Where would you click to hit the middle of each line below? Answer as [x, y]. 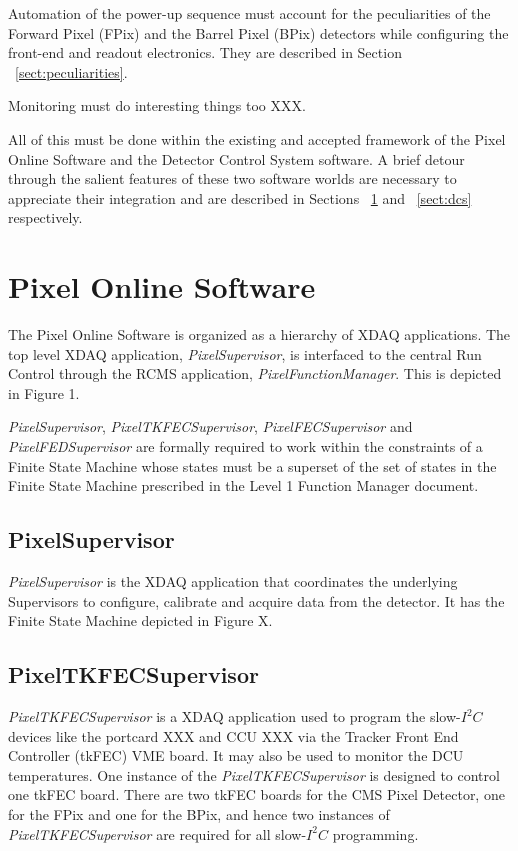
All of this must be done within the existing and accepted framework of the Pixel [257, 138]
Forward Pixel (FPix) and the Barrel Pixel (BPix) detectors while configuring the [258, 32]
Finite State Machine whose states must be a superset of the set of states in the [252, 465]
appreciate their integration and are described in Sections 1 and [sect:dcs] [240, 197]
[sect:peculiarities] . [71, 71]
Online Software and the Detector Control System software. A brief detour [236, 158]
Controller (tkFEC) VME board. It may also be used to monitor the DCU [236, 755]
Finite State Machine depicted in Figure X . [140, 620]
